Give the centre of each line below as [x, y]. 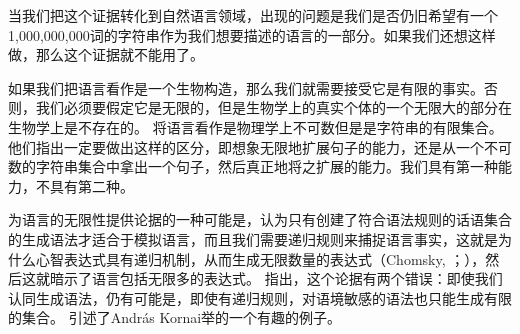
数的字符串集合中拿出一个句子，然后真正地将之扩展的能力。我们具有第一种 [253, 166]
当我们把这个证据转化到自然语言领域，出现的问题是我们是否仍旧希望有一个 [253, 15]
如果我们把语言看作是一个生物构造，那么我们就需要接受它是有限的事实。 [246, 87]
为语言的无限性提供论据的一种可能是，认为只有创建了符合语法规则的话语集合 [260, 219]
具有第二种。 [91, 185]
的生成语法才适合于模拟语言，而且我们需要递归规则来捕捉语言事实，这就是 [253, 238]
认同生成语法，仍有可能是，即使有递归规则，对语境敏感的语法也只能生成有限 [260, 297]
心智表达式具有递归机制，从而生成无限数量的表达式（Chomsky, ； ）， [260, 258]
